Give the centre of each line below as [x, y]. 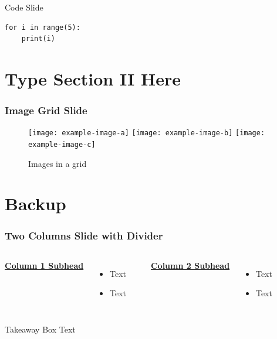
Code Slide [24, 7]
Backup [36, 203]
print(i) [38, 39]
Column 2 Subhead [190, 265]
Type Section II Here [93, 78]
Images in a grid [58, 163]
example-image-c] [62, 145]
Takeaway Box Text [40, 329]
